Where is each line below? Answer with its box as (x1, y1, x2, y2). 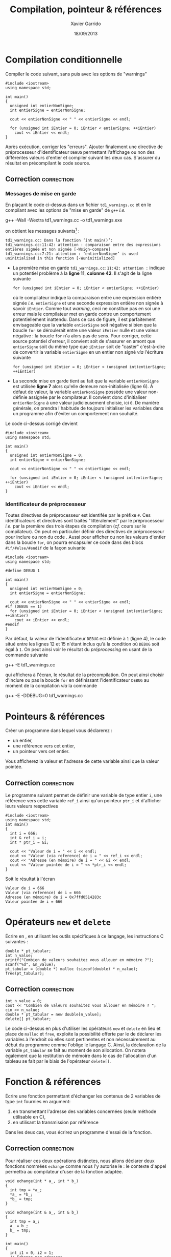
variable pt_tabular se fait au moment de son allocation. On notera (5, 1047, 146, 1053)
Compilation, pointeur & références (10, 4, 162, 15)
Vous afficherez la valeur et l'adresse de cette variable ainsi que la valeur (5, 758, 159, 764)
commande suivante (5, 652, 48, 658)
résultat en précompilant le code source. (5, 160, 91, 166)
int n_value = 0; (5, 998, 42, 1003)
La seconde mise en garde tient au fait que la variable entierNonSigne (12, 378, 159, 384)
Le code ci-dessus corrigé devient (5, 420, 78, 427)
